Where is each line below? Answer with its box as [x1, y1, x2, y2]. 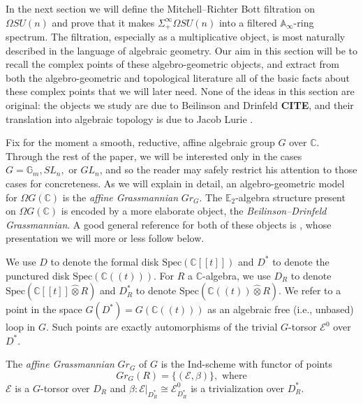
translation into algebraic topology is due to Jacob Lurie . [6, 111, 253, 126]
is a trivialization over [191, 380, 285, 395]
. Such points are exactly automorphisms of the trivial [46, 319, 278, 334]
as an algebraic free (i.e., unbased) [207, 302, 354, 317]
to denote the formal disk [50, 254, 159, 268]
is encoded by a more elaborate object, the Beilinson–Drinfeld [61, 203, 327, 218]
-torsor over [40, 380, 90, 395]
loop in [6, 319, 36, 334]
